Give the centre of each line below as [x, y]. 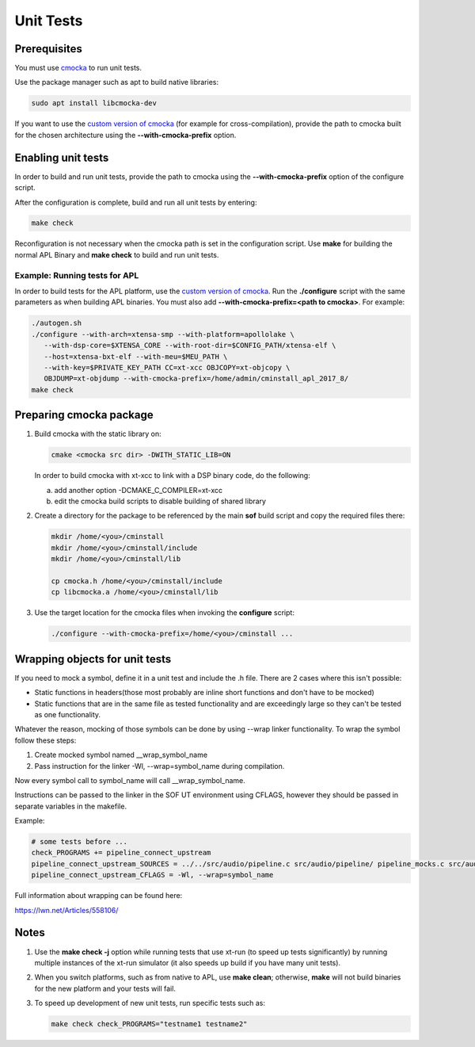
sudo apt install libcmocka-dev [94, 103]
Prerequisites [48, 49]
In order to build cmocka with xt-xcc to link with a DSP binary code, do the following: [172, 476]
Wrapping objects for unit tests [93, 659]
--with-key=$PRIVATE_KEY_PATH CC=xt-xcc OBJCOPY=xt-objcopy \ [167, 367]
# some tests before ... [80, 842]
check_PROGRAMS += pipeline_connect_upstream [121, 853]
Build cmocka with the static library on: [98, 434]
